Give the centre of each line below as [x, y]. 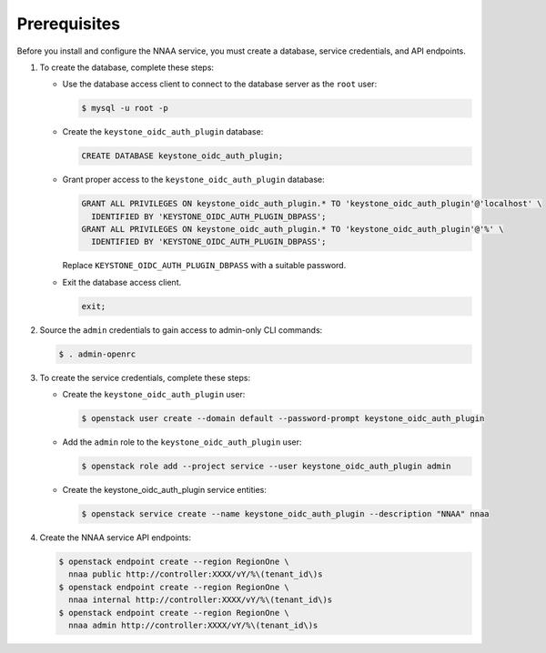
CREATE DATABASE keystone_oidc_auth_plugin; [182, 156]
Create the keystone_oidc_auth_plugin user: [154, 395]
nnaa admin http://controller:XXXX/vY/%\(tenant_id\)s [193, 625]
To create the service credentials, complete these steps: [145, 377]
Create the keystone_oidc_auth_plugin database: [163, 132]
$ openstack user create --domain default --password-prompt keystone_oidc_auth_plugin [283, 419]
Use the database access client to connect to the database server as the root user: [220, 84]
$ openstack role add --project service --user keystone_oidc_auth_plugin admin [266, 467]
